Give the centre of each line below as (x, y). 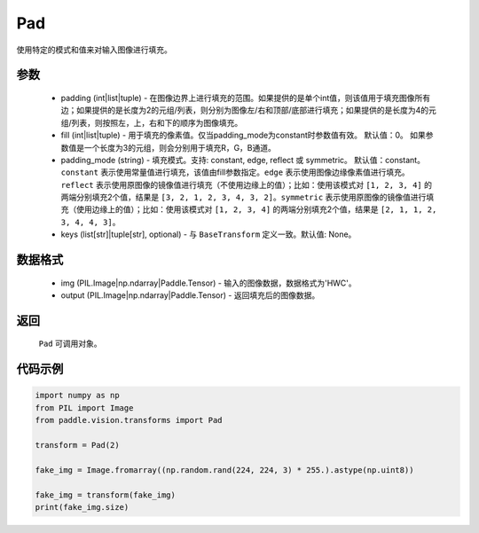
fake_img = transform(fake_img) (106, 495)
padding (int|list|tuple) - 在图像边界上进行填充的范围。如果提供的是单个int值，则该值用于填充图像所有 (246, 98)
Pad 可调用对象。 (70, 344)
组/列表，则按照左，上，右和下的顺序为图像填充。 (152, 122)
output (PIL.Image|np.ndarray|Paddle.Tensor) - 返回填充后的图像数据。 (190, 295)
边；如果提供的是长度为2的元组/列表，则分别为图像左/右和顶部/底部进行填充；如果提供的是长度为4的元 (248, 110)
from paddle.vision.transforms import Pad (129, 420)
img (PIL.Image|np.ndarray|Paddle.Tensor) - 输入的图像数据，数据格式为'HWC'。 (208, 283)
